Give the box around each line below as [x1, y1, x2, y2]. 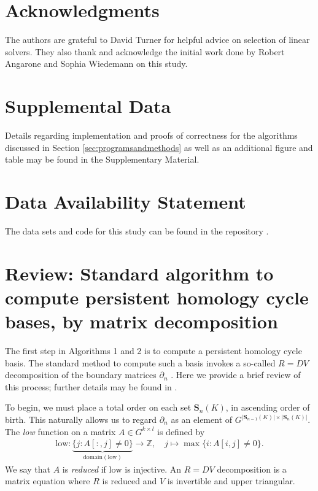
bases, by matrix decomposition [5, 309, 278, 334]
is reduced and [102, 474, 157, 487]
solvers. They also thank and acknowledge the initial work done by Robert [5, 45, 285, 58]
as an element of [171, 413, 233, 425]
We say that [5, 462, 50, 475]
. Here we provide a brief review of [171, 368, 301, 381]
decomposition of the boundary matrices [5, 368, 157, 381]
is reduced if [62, 462, 106, 475]
